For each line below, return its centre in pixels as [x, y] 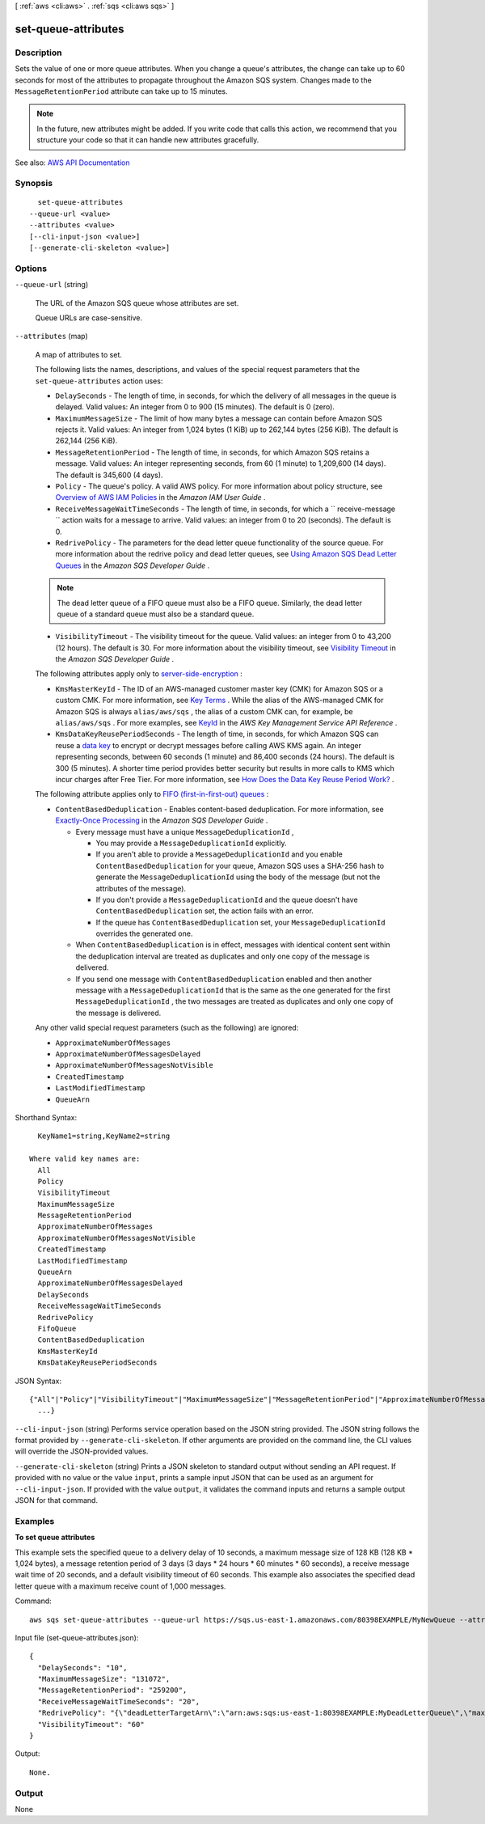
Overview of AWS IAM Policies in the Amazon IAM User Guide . [160, 497]
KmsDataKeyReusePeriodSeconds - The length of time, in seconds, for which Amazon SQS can [217, 734]
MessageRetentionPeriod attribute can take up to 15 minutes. [121, 91]
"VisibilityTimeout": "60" [91, 1724]
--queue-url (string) [52, 285]
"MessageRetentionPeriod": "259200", [112, 1690]
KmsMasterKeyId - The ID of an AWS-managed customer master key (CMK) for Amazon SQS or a [219, 688]
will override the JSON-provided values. [82, 1451]
